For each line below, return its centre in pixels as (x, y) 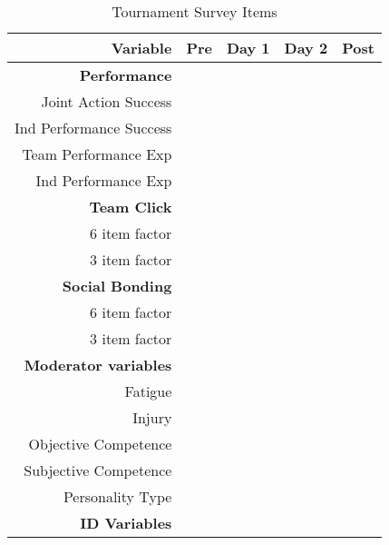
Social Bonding (117, 286)
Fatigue (148, 391)
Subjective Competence (98, 470)
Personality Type (117, 496)
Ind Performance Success (93, 128)
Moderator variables (98, 365)
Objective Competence (100, 444)
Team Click (131, 207)
